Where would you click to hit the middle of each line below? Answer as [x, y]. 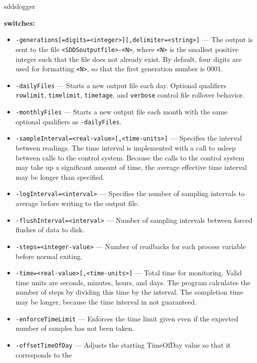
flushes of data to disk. [50, 230]
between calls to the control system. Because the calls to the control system [130, 157]
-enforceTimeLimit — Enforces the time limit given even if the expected [127, 318]
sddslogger [20, 6]
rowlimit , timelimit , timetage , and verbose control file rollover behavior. [130, 95]
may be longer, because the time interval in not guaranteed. [106, 302]
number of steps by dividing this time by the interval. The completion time [129, 292]
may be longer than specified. [60, 177]
